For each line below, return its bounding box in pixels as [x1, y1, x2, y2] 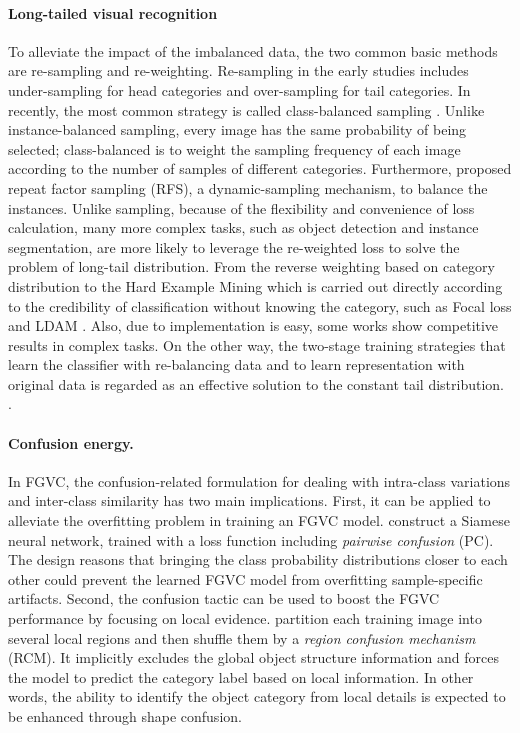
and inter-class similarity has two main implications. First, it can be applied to [8, 490, 491, 511]
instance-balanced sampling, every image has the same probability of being [8, 119, 467, 140]
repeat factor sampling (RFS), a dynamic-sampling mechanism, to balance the [8, 177, 488, 198]
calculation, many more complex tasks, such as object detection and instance [8, 217, 479, 238]
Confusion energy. [8, 432, 134, 453]
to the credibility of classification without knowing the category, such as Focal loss [8, 295, 512, 316]
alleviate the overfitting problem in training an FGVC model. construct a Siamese [8, 510, 510, 531]
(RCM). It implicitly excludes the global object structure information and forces [8, 647, 499, 668]
